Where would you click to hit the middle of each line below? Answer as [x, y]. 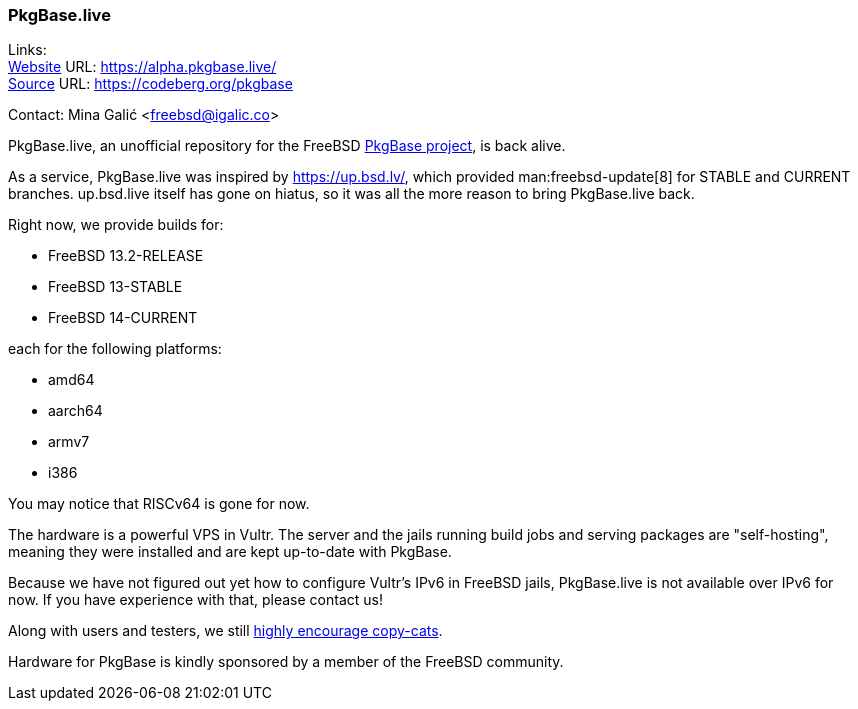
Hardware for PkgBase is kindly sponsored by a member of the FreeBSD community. [286, 662]
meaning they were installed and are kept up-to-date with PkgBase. [230, 552]
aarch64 [75, 411]
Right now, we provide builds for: [116, 225]
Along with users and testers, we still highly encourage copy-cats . [225, 631]
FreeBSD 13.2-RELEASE [126, 256]
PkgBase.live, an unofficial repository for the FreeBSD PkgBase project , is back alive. [287, 146]
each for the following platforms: [115, 349]
